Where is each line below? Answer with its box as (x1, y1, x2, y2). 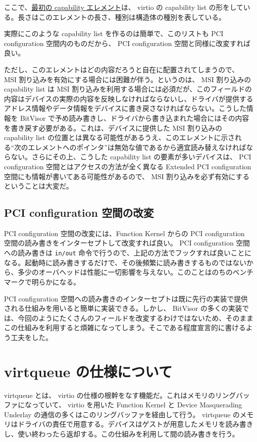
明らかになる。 (31, 276, 80, 287)
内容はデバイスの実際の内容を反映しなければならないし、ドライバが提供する (4, 93, 254, 103)
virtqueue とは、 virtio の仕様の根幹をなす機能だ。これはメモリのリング (4, 390, 236, 400)
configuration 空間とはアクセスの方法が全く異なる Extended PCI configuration (4, 161, 252, 171)
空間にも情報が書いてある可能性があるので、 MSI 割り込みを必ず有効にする (4, 171, 250, 181)
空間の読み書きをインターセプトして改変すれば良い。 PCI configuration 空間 (4, 238, 250, 248)
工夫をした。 (10, 332, 52, 342)
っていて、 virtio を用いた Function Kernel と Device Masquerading (31, 399, 242, 410)
